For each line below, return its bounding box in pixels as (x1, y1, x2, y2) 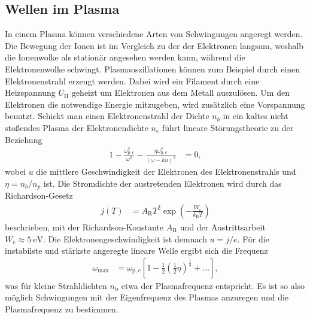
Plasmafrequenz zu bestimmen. (5, 303, 118, 315)
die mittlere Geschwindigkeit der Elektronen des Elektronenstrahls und (36, 165, 296, 178)
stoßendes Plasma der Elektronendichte (5, 121, 148, 133)
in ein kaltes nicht (223, 110, 288, 122)
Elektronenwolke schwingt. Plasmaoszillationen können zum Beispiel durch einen (5, 62, 300, 75)
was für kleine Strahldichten (5, 279, 107, 291)
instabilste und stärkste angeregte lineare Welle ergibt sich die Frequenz (5, 244, 268, 257)
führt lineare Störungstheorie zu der (162, 121, 294, 133)
